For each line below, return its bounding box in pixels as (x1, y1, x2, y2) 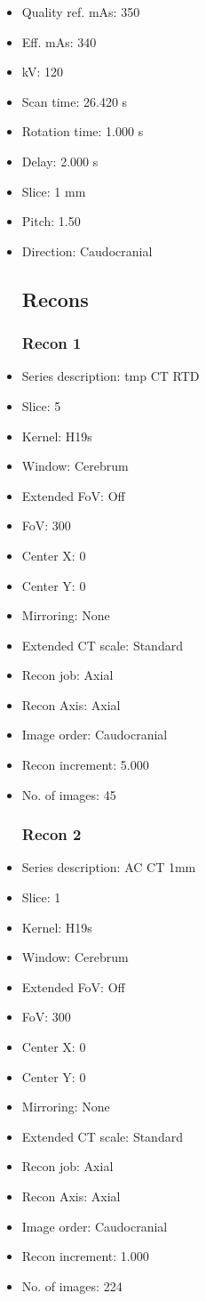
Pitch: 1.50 (21, 212, 81, 230)
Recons (21, 285, 89, 312)
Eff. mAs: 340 (21, 32, 97, 51)
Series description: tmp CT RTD (21, 367, 200, 385)
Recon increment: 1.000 (21, 1247, 149, 1265)
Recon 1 (21, 332, 82, 354)
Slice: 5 (21, 396, 61, 415)
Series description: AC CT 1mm (21, 858, 196, 877)
